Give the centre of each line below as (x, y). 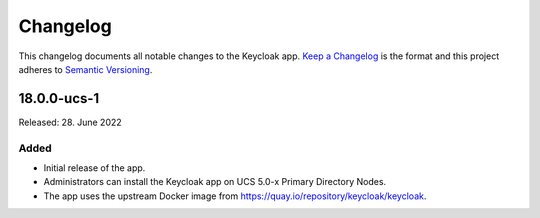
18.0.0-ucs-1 (59, 98)
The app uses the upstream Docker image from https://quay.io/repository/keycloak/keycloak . (235, 196)
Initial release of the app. (94, 167)
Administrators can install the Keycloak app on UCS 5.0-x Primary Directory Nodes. (215, 182)
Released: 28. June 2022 (70, 122)
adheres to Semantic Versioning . (85, 69)
